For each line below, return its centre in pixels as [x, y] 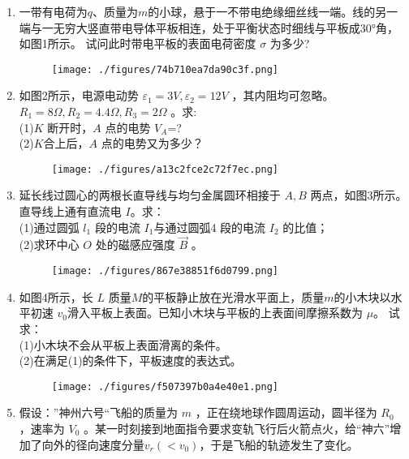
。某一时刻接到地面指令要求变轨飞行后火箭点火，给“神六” [237, 428]
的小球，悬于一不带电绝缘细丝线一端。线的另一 [273, 11]
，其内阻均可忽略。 [283, 95]
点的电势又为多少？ [152, 143]
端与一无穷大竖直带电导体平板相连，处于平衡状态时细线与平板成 [189, 27]
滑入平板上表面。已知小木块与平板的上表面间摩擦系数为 [215, 313]
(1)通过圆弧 [49, 227]
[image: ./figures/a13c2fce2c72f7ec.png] [165, 169]
